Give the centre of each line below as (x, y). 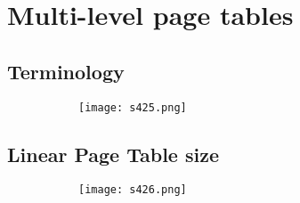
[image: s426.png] (133, 190)
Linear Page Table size (113, 154)
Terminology (66, 71)
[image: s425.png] (133, 107)
